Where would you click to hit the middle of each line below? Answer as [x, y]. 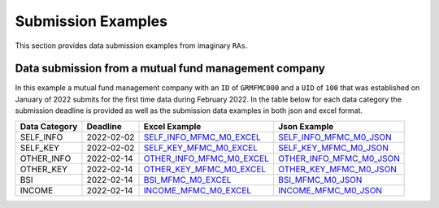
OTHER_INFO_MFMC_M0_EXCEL [206, 158]
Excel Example [172, 126]
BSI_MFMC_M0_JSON [320, 180]
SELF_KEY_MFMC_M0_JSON [333, 148]
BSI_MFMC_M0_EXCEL [187, 180]
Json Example [306, 126]
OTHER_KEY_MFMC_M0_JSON [337, 169]
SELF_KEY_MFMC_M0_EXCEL [200, 148]
